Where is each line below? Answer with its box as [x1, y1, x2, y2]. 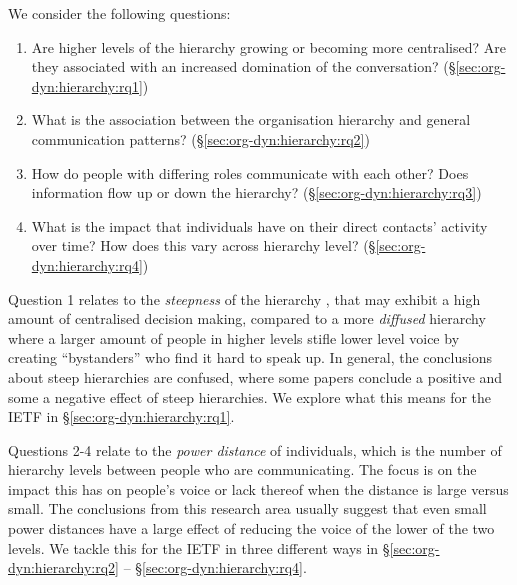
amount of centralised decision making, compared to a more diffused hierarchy [8, 308, 486, 329]
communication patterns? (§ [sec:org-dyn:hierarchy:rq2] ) [31, 128, 370, 149]
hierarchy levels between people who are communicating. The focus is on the [8, 459, 477, 480]
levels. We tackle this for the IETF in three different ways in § [8, 537, 390, 558]
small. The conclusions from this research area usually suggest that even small [8, 498, 487, 519]
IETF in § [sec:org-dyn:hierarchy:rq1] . [8, 406, 235, 427]
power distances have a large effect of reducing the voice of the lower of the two [8, 518, 495, 539]
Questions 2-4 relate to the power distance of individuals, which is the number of [8, 439, 502, 460]
